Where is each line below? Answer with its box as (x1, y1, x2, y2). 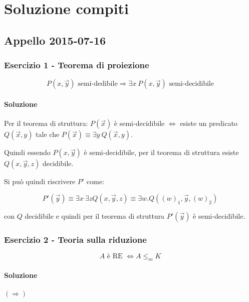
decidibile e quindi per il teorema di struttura (25, 210, 165, 221)
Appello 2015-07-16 (4, 32, 106, 48)
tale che (36, 129, 60, 139)
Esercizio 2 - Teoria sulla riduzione (4, 233, 147, 245)
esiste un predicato (180, 118, 237, 128)
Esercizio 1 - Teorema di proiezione (4, 59, 149, 71)
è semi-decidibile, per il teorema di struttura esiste (84, 147, 239, 158)
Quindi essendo (4, 147, 51, 158)
